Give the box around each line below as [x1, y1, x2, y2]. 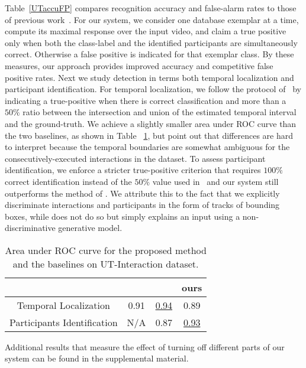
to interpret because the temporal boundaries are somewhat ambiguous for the [5, 141, 290, 153]
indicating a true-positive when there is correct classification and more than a [5, 94, 286, 106]
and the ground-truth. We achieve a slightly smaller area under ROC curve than [5, 117, 297, 129]
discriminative [5, 222, 56, 234]
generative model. [58, 222, 123, 234]
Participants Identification [9, 315, 118, 329]
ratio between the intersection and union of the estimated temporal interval [22, 106, 297, 118]
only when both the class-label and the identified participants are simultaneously [5, 36, 298, 48]
